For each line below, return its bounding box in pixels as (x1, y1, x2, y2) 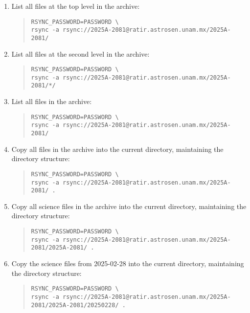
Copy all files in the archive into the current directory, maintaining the (11, 144, 224, 154)
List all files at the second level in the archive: (11, 48, 150, 59)
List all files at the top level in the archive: (11, 1, 140, 11)
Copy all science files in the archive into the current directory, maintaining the (11, 201, 247, 211)
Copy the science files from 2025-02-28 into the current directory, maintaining (11, 258, 244, 268)
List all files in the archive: (11, 96, 92, 106)
